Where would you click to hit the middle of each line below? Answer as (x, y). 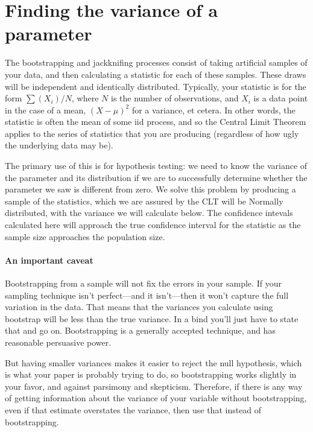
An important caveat (49, 260)
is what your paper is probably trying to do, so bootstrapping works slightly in (151, 374)
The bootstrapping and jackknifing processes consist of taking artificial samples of (156, 62)
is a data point (281, 98)
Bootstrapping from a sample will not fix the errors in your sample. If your (143, 283)
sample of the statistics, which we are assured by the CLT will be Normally (144, 201)
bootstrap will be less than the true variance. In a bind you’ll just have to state (152, 318)
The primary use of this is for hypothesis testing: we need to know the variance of (156, 166)
